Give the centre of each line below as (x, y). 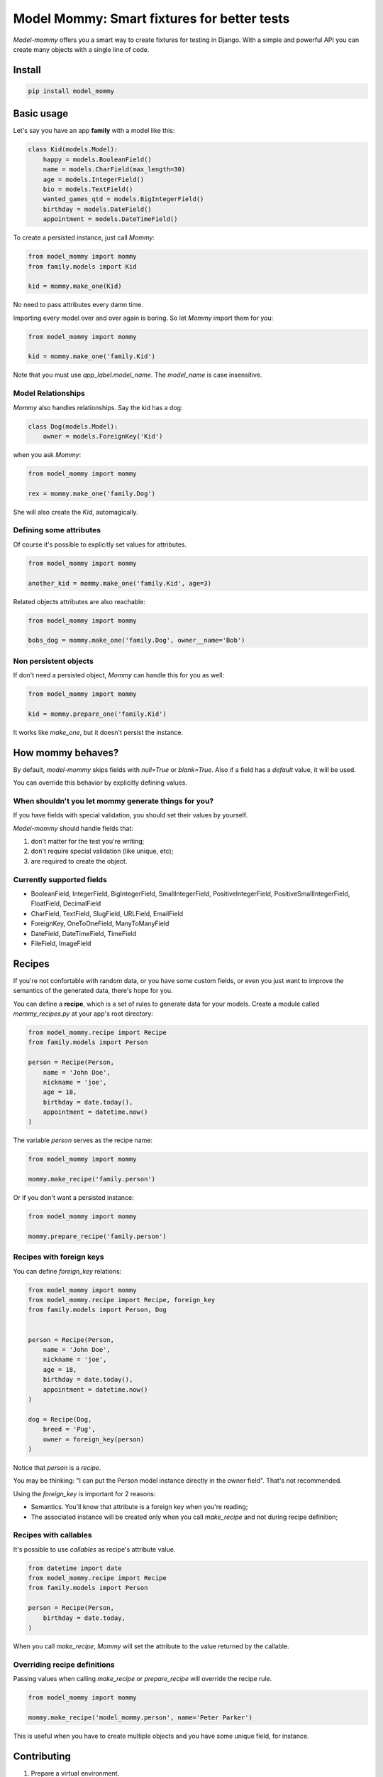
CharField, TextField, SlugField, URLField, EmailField (107, 913)
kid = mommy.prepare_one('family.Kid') (97, 714)
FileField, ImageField (61, 943)
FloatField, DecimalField (66, 903)
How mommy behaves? (66, 752)
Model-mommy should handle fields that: (73, 828)
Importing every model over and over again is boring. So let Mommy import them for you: (143, 318)
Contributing (42, 1756)
